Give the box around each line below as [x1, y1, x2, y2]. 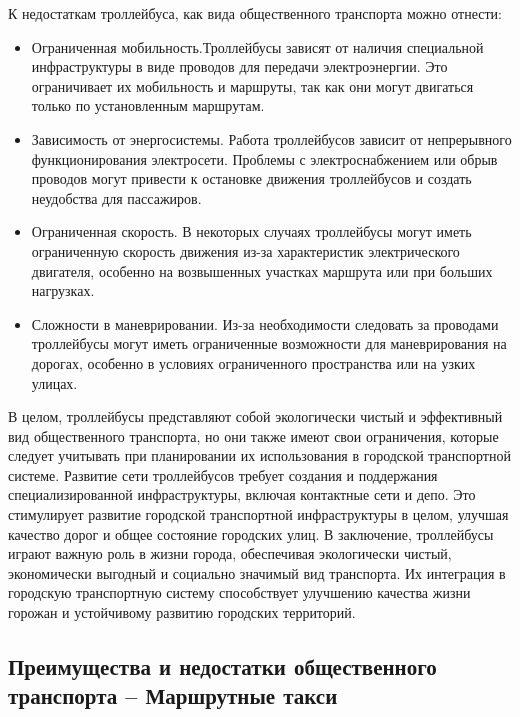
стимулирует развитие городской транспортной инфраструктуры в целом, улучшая [8, 504, 509, 525]
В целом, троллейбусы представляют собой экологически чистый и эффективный [8, 406, 503, 427]
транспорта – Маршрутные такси [8, 680, 338, 711]
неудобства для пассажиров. [31, 187, 202, 208]
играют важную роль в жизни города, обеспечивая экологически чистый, [8, 543, 452, 564]
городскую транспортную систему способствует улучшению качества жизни [8, 582, 471, 603]
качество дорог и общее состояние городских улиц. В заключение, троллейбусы [8, 523, 494, 544]
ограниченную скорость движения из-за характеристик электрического [31, 240, 460, 261]
